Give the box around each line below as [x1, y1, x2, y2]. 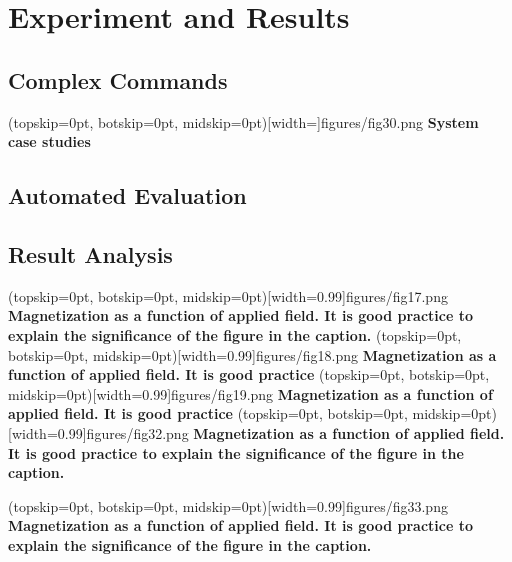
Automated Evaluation [8, 180, 247, 211]
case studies [8, 131, 91, 152]
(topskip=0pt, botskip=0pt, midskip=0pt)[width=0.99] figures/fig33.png [8, 495, 448, 516]
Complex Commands [8, 64, 228, 95]
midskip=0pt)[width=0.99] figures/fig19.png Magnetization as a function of [8, 383, 493, 404]
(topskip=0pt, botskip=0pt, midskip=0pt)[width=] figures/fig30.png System [8, 111, 479, 132]
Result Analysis [8, 238, 173, 269]
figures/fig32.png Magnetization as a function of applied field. [86, 422, 505, 443]
